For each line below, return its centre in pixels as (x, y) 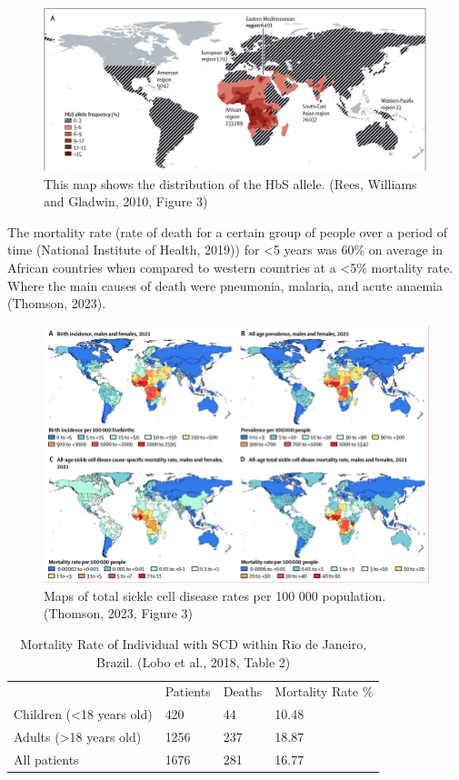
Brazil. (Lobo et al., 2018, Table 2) (194, 661)
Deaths (243, 691)
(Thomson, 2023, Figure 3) (119, 613)
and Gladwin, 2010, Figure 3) (126, 201)
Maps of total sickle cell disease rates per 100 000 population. (215, 595)
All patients (46, 759)
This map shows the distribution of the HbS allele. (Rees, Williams (230, 183)
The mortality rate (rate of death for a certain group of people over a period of (228, 231)
